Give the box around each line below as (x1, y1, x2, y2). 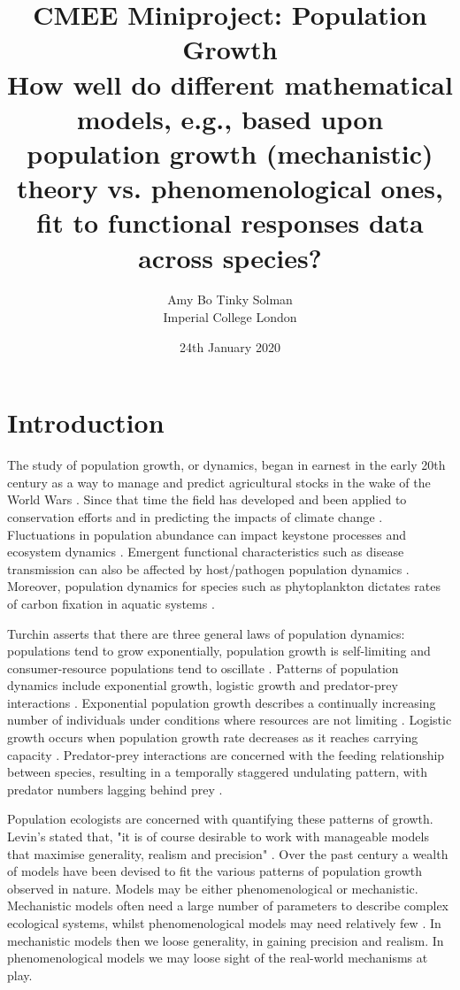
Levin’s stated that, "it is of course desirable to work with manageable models (7, 827, 429, 846)
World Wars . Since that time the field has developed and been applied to (7, 490, 407, 509)
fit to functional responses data (36, 204, 424, 241)
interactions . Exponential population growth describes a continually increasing (7, 693, 436, 711)
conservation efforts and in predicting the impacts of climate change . (7, 507, 383, 526)
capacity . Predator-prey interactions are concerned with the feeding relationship (7, 745, 445, 764)
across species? (138, 239, 322, 275)
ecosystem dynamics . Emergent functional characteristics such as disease (7, 542, 404, 561)
